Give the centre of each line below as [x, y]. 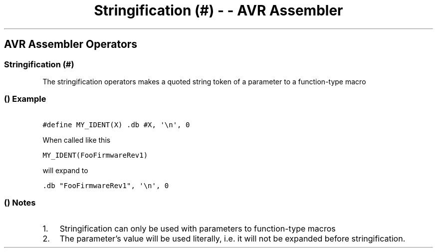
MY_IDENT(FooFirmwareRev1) [95, 155]
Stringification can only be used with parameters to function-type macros [198, 229]
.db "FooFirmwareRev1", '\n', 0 [106, 185]
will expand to [65, 170]
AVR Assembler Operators [71, 44]
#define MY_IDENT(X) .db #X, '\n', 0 [116, 125]
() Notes [20, 203]
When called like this [77, 140]
